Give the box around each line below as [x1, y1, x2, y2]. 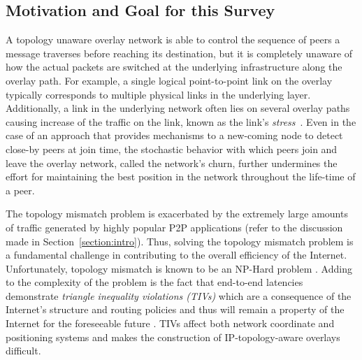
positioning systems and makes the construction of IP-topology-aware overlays [6, 329, 340, 344]
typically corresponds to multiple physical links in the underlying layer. [6, 87, 311, 101]
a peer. [6, 182, 35, 197]
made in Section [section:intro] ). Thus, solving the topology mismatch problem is [6, 233, 354, 248]
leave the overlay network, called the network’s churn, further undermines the [6, 155, 338, 170]
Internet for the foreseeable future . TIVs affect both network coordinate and [6, 316, 335, 331]
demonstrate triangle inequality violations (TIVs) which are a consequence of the [6, 288, 352, 303]
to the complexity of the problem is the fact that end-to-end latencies [6, 275, 303, 289]
